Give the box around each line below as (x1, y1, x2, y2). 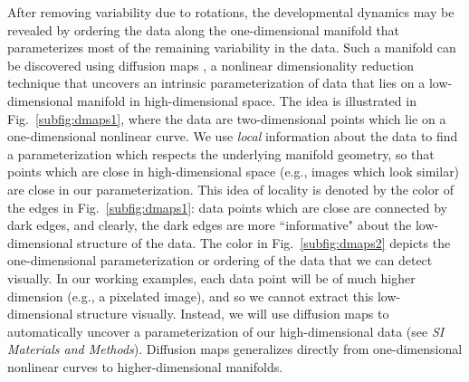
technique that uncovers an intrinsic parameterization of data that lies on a (7, 73, 426, 92)
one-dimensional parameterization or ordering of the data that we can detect (7, 251, 433, 270)
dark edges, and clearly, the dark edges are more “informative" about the (7, 215, 412, 234)
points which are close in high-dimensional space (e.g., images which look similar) (7, 162, 460, 181)
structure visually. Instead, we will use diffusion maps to (77, 304, 389, 323)
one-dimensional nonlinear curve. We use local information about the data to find (7, 127, 458, 146)
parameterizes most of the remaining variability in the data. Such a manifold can (7, 38, 456, 57)
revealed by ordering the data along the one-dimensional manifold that (7, 20, 400, 39)
